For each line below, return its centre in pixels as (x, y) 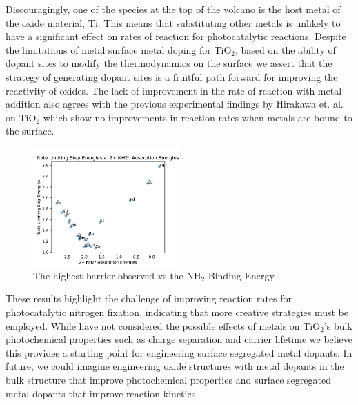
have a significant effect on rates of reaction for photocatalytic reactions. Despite (176, 36)
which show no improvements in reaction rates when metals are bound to (198, 117)
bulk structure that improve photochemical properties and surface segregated (168, 379)
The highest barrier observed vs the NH (117, 275)
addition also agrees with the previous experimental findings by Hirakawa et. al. (175, 104)
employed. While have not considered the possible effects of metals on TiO (163, 325)
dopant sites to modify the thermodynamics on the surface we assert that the (169, 63)
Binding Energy (241, 275)
